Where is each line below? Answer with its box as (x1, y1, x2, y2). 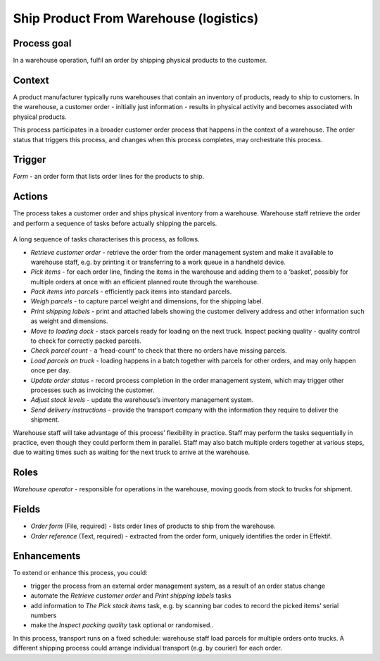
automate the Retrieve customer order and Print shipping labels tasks (30, 591, 232, 600)
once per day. (30, 366, 71, 374)
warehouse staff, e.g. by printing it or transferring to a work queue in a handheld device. (30, 258, 286, 266)
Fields (13, 503, 41, 515)
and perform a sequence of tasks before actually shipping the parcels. (13, 219, 217, 227)
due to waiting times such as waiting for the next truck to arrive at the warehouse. (13, 448, 251, 457)
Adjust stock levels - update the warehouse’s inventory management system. (30, 396, 254, 404)
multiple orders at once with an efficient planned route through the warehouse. (30, 277, 260, 286)
